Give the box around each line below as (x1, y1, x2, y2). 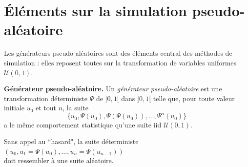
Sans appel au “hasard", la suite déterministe (4, 136, 139, 146)
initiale (4, 103, 25, 113)
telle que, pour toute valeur (153, 93, 235, 103)
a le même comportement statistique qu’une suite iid (4, 120, 162, 130)
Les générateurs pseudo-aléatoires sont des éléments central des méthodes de (4, 48, 232, 58)
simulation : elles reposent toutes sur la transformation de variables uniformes (4, 57, 237, 67)
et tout (36, 103, 57, 113)
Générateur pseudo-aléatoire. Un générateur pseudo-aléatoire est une (4, 83, 222, 94)
